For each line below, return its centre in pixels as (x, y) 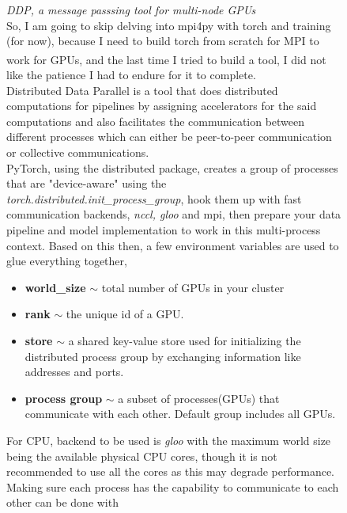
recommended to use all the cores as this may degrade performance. (171, 471)
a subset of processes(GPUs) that (199, 398)
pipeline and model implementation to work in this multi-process (164, 229)
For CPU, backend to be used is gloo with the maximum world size (169, 440)
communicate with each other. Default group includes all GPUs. (180, 414)
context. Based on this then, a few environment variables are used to (173, 245)
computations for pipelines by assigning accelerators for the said (162, 106)
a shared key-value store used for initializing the (185, 340)
